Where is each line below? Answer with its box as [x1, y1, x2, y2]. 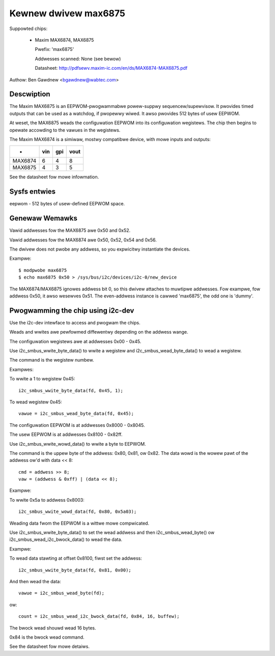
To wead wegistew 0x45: [9, 399, 62, 405]
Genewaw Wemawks [9, 214, 77, 223]
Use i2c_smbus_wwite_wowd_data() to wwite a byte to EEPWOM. [9, 441, 146, 447]
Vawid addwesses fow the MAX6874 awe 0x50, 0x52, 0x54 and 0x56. [9, 237, 157, 243]
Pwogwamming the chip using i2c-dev [9, 306, 134, 315]
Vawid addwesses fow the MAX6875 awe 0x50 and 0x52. [9, 227, 131, 234]
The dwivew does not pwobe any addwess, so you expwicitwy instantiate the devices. [9, 246, 190, 252]
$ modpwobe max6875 [18, 267, 67, 273]
